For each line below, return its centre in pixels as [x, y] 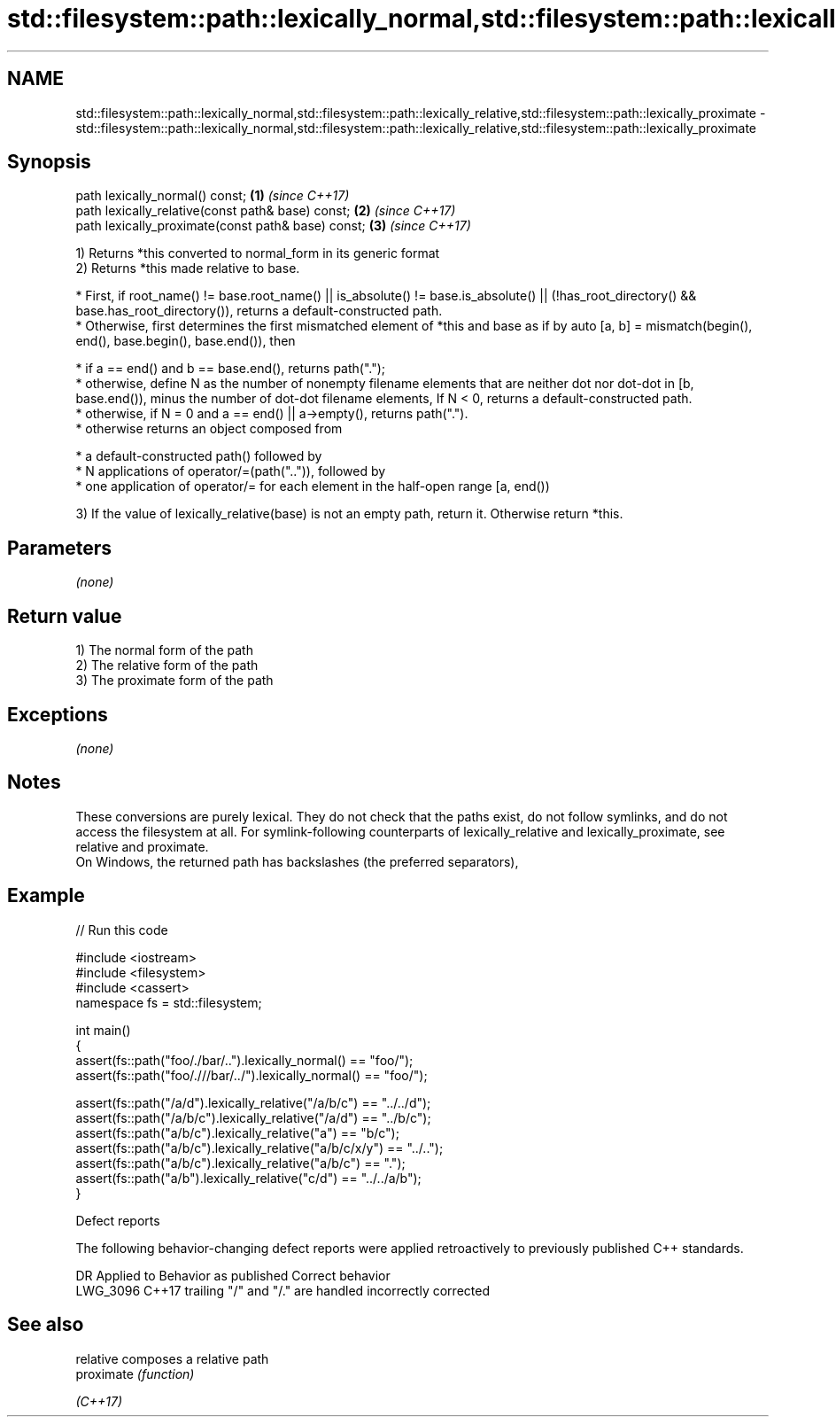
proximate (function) [135, 1373]
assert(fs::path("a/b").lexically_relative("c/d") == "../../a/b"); [248, 1178]
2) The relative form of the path [167, 665]
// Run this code [122, 930]
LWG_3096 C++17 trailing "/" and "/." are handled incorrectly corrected [283, 1290]
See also [46, 1325]
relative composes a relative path [172, 1358]
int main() [103, 1030]
